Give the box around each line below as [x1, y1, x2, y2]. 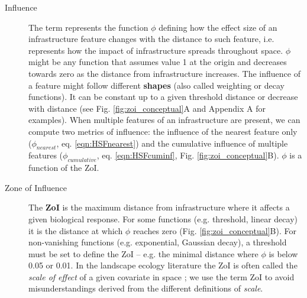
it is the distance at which [28, 224, 123, 237]
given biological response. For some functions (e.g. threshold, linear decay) [28, 212, 298, 225]
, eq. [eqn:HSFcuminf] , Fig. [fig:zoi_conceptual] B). [96, 149, 279, 161]
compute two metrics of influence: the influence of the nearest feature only [28, 125, 298, 137]
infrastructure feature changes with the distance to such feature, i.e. [28, 33, 274, 45]
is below [269, 247, 298, 260]
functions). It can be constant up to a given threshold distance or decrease [28, 90, 298, 103]
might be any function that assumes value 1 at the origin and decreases [28, 56, 287, 68]
